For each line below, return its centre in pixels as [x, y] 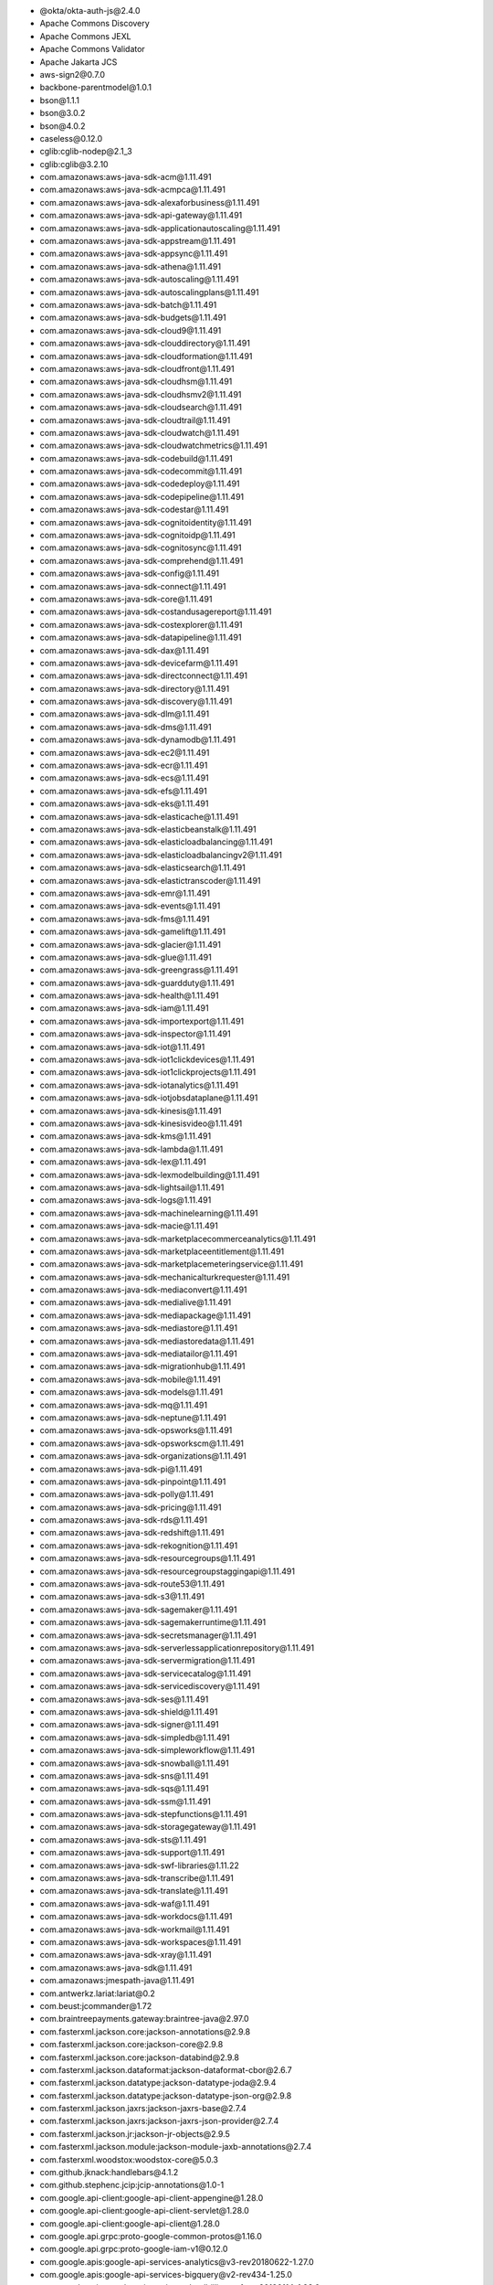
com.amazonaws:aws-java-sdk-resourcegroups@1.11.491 [147, 1558]
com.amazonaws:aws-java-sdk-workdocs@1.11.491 [136, 1917]
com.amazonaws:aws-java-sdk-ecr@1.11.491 [124, 765]
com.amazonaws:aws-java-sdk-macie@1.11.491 [129, 1226]
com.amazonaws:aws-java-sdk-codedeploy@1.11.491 [140, 484]
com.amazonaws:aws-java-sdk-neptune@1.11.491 [133, 1418]
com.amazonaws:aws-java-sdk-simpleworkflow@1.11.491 [147, 1750]
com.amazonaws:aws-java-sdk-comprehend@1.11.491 [142, 560]
